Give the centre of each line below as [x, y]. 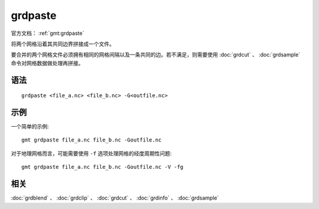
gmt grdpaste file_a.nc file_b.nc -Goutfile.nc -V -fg [102, 167]
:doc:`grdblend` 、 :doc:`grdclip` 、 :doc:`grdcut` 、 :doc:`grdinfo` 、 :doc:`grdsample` [115, 198]
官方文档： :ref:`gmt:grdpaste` [48, 33]
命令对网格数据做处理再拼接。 [47, 63]
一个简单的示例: [30, 127]
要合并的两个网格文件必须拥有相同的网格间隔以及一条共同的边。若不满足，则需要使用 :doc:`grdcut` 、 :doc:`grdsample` [156, 55]
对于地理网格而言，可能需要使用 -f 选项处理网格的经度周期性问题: [91, 153]
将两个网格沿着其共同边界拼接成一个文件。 [63, 44]
